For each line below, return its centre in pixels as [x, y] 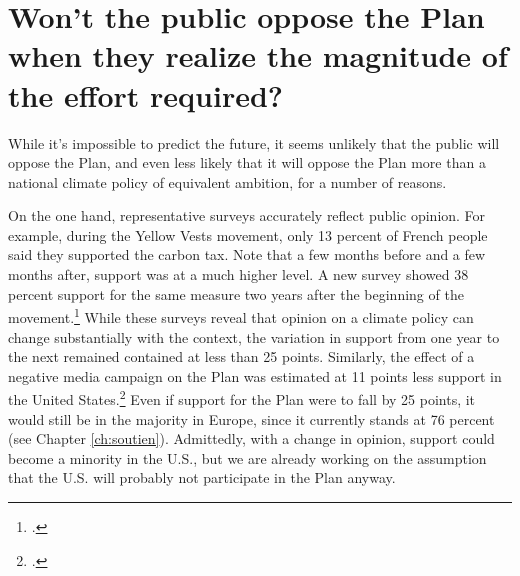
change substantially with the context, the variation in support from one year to [254, 336]
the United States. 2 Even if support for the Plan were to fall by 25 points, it [242, 397]
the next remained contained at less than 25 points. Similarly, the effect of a [241, 356]
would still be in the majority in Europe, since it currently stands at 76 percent [251, 418]
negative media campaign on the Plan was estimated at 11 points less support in [255, 375]
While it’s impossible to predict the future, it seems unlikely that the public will [254, 142]
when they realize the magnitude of [258, 55]
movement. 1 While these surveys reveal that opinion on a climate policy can [241, 315]
